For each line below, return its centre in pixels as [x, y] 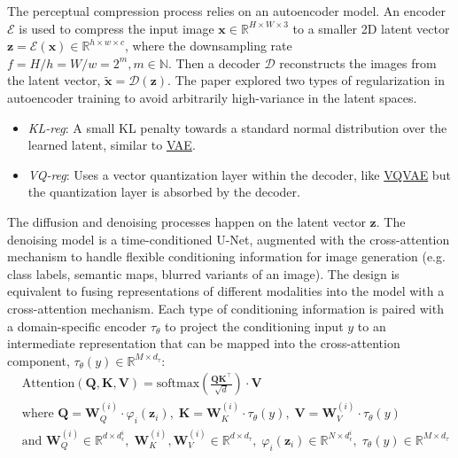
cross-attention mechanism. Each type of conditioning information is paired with [225, 308]
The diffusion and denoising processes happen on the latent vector [186, 221]
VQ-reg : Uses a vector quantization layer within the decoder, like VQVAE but [239, 174]
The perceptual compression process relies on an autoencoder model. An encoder [226, 11]
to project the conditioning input [254, 326]
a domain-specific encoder [77, 326]
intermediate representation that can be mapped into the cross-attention [204, 343]
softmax [178, 384]
